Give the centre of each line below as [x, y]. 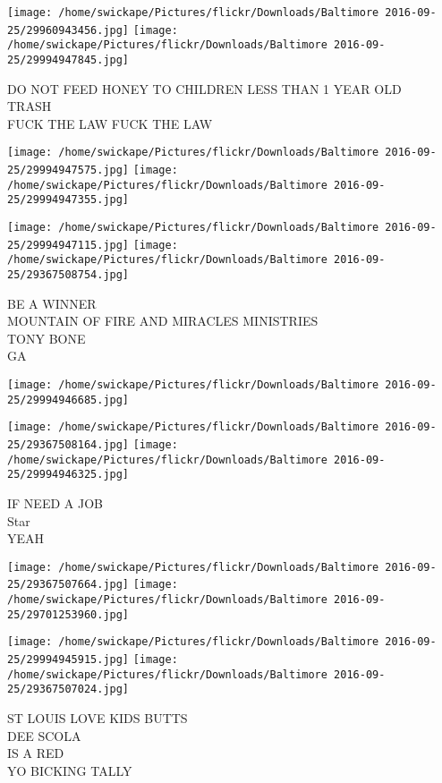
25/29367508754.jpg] [68, 275]
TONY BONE [47, 338]
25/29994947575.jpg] [68, 170]
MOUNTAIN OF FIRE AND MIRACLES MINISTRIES [163, 321]
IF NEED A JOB [55, 502]
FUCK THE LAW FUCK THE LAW [110, 123]
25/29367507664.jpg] [68, 585]
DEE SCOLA [44, 735]
